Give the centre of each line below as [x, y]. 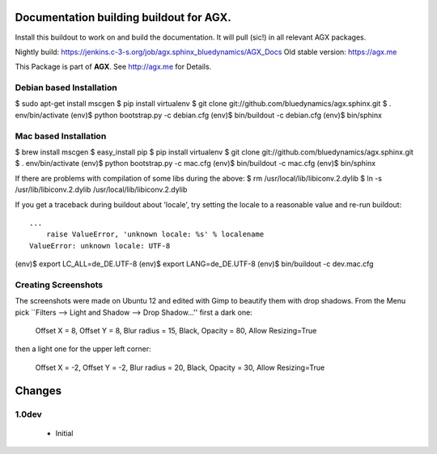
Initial [64, 433]
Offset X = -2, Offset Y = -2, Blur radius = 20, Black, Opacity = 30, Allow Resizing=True [180, 367]
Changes [38, 390]
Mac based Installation [61, 136]
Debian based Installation [66, 87]
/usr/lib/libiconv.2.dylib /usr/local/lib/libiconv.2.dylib [101, 189]
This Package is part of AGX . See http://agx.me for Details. [113, 67]
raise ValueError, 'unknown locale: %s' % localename [155, 234]
